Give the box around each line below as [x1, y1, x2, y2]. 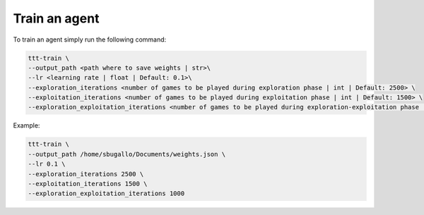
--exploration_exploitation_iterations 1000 [28, 190, 185, 197]
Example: [13, 121, 40, 130]
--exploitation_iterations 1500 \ [28, 180, 148, 188]
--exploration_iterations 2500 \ [28, 170, 144, 178]
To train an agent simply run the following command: [13, 35, 167, 44]
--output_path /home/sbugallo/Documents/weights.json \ [28, 150, 226, 158]
